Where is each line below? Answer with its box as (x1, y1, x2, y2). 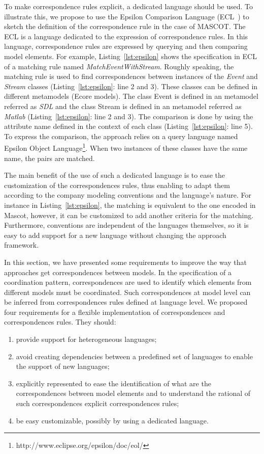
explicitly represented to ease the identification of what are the (16, 378, 211, 388)
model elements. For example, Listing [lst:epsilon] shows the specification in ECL (4, 50, 257, 61)
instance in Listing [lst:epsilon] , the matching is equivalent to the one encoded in (4, 199, 256, 210)
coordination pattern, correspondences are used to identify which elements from (4, 277, 252, 287)
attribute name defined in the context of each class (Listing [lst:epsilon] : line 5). (4, 121, 253, 131)
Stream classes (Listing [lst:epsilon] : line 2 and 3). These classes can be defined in (4, 81, 258, 91)
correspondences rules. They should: (4, 316, 116, 327)
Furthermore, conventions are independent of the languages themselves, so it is (4, 220, 249, 230)
